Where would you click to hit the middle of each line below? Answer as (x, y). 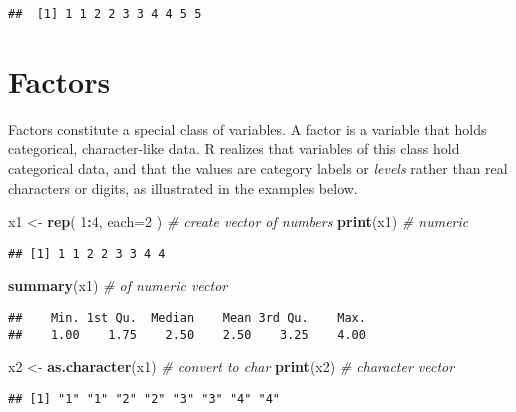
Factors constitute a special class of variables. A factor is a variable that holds (247, 128)
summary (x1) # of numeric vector (118, 285)
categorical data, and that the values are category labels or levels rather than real (258, 167)
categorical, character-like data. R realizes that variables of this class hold (234, 148)
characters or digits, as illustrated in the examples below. (183, 187)
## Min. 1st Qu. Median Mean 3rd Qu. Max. (187, 318)
